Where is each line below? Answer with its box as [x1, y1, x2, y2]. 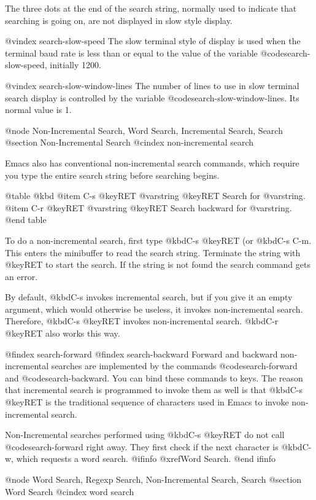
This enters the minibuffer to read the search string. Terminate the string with [5, 246, 301, 259]
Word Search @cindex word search [5, 485, 134, 498]
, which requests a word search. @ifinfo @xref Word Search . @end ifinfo [11, 452, 276, 465]
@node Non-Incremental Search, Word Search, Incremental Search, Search [5, 123, 283, 136]
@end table [5, 213, 47, 226]
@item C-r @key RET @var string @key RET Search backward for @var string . [5, 201, 292, 214]
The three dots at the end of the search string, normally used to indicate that [5, 2, 297, 14]
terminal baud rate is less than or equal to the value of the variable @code [5, 46, 284, 59]
